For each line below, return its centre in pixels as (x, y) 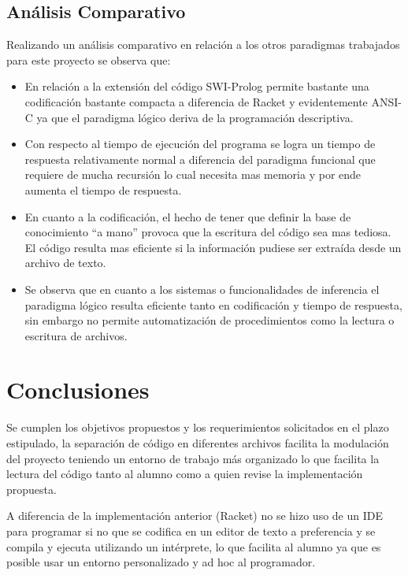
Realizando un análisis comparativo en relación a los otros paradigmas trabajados (203, 45)
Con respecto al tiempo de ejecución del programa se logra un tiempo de (200, 144)
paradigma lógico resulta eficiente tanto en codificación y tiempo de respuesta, (213, 304)
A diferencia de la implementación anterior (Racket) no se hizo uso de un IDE (195, 516)
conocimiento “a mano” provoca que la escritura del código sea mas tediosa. (208, 232)
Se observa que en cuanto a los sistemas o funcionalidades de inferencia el (202, 289)
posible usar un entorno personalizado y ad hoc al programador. (161, 562)
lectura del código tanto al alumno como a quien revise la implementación (185, 474)
